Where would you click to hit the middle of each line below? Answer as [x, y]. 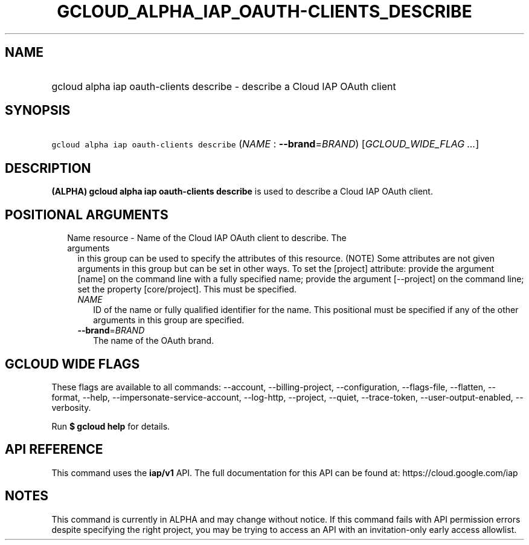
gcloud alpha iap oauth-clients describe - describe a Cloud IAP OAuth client [224, 86]
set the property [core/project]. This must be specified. [187, 289]
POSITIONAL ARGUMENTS [87, 214]
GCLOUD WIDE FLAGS [72, 364]
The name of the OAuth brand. [154, 341]
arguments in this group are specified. [169, 320]
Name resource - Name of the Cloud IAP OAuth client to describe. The [207, 238]
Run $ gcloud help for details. [111, 426]
